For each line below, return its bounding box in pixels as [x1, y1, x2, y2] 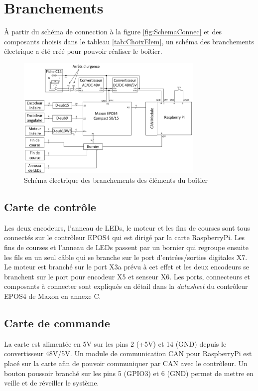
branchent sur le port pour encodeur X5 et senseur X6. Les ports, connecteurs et [4, 271, 251, 281]
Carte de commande [4, 315, 110, 331]
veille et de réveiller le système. [4, 378, 99, 388]
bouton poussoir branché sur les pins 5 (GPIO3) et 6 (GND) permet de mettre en [4, 368, 254, 378]
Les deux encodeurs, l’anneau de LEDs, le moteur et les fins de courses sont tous [4, 222, 250, 233]
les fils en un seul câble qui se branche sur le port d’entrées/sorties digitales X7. [4, 252, 248, 262]
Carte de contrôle [4, 199, 96, 215]
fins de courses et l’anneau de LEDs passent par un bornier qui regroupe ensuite [4, 242, 249, 253]
